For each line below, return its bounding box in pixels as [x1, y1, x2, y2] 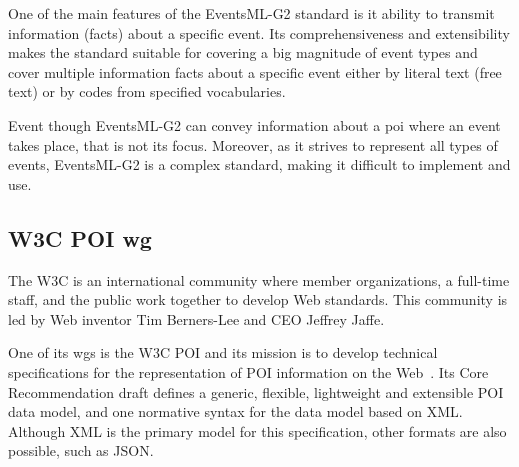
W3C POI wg [8, 222, 152, 253]
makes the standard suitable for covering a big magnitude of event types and [8, 42, 478, 63]
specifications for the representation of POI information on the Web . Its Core [8, 361, 489, 382]
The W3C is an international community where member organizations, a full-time [8, 269, 510, 290]
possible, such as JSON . [8, 440, 154, 461]
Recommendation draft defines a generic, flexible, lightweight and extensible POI [8, 381, 504, 402]
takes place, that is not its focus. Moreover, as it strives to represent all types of [8, 134, 498, 155]
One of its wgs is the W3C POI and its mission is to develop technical [8, 342, 438, 363]
